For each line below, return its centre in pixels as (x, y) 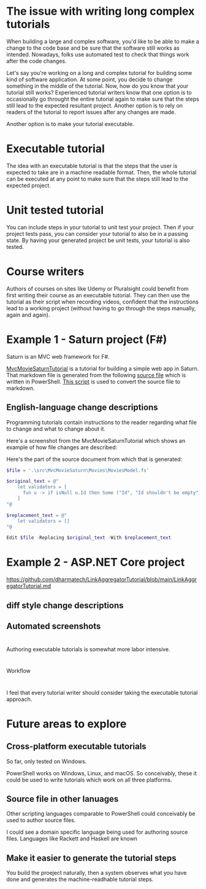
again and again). (28, 315)
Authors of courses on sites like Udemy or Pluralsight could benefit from (97, 288)
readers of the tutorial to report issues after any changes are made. (91, 112)
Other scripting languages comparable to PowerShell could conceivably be (101, 814)
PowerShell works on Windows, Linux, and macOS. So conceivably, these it (102, 773)
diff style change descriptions (65, 605)
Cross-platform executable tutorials (76, 747)
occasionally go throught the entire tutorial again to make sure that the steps (103, 99)
